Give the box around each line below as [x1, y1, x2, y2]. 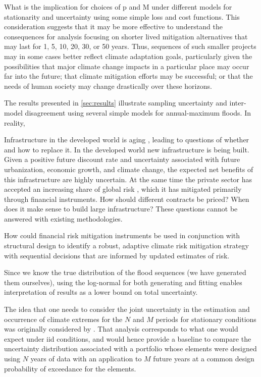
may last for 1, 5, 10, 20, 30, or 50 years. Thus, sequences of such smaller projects [4, 41, 256, 51]
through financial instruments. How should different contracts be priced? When [4, 193, 249, 204]
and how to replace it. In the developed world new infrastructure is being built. [4, 144, 249, 154]
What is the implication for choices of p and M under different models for [4, 2, 232, 12]
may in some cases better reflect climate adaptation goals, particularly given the [4, 50, 252, 61]
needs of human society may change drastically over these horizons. [4, 80, 212, 91]
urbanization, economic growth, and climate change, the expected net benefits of [4, 164, 253, 174]
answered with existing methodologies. [4, 213, 123, 224]
